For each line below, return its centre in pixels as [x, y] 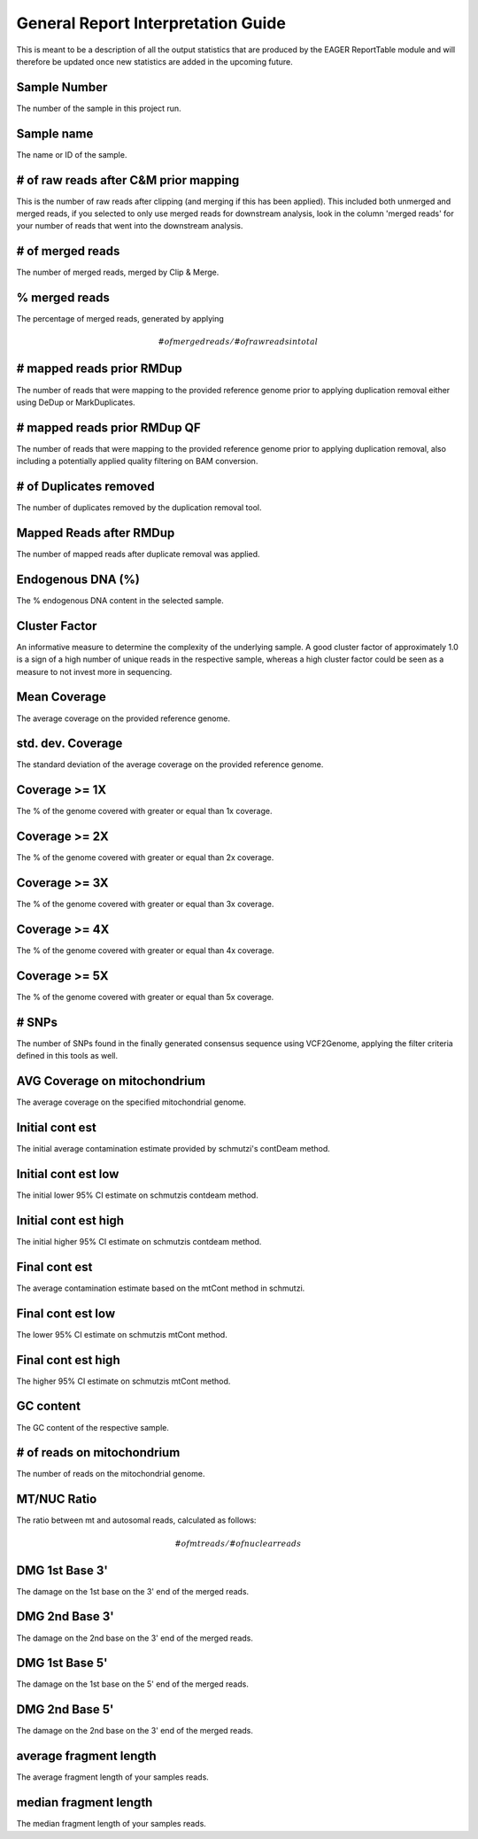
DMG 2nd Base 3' [65, 1617]
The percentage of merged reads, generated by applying [120, 319]
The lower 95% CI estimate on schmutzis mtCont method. [122, 1334]
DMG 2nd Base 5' [65, 1710]
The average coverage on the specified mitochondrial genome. [131, 1102]
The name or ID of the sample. [72, 154]
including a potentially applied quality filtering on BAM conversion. [137, 462]
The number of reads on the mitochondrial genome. [111, 1474]
